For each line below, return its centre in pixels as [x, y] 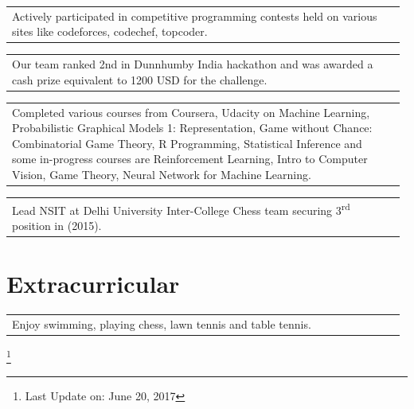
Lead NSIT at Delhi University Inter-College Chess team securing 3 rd [181, 208]
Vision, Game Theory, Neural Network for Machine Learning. [162, 174]
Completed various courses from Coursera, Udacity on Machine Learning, [191, 112]
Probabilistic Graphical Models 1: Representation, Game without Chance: [192, 128]
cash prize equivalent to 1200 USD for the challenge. [140, 79]
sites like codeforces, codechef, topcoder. [110, 31]
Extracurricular [93, 284]
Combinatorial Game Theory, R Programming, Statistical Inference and [187, 143]
